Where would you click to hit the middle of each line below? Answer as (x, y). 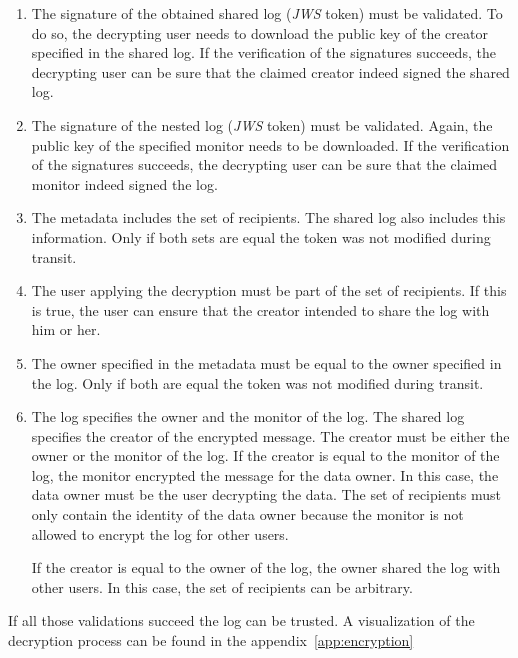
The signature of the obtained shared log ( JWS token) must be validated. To (267, 13)
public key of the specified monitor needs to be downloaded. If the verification (270, 144)
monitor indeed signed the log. (124, 183)
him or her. (66, 329)
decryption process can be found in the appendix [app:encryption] (211, 640)
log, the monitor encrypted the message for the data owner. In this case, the (265, 474)
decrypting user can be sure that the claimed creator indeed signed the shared (270, 71)
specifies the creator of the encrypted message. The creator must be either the (270, 435)
